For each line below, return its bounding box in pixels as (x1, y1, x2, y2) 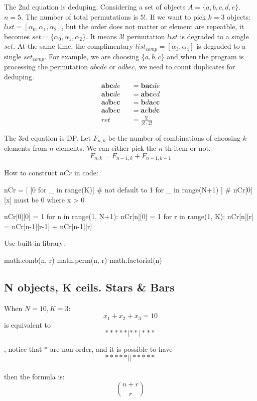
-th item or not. (163, 143, 211, 153)
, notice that (4, 344, 42, 354)
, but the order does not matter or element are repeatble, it (61, 21, 244, 32)
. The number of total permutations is (21, 11, 138, 22)
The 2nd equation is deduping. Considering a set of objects (4, 2, 186, 12)
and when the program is (167, 51, 244, 61)
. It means (85, 31, 117, 41)
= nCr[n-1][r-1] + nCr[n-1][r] (4, 221, 92, 231)
